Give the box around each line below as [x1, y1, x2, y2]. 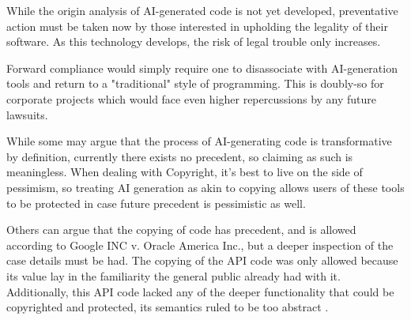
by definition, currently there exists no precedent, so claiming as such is [6, 148, 353, 164]
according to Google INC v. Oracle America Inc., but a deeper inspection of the [6, 236, 394, 253]
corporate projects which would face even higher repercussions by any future [6, 90, 377, 107]
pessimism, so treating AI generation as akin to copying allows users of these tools [6, 179, 405, 195]
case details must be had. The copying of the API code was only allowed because [6, 252, 398, 269]
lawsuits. [6, 106, 48, 122]
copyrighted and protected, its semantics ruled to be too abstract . [6, 299, 329, 315]
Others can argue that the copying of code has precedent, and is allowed [6, 221, 356, 238]
